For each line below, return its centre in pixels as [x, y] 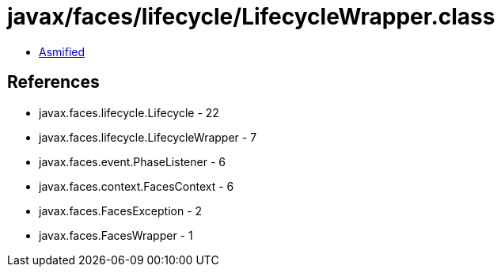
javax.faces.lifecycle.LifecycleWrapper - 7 [148, 137]
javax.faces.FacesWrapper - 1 [116, 235]
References [53, 82]
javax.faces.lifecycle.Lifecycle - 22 [129, 112]
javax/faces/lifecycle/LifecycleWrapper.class [251, 17]
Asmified [62, 51]
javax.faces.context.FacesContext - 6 [137, 186]
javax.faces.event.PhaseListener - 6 [132, 161]
